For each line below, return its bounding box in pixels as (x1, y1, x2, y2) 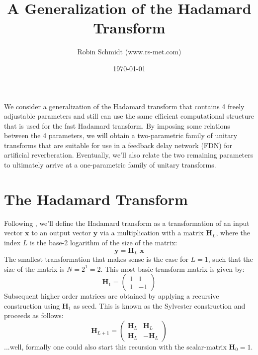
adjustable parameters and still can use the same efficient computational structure (4, 111, 255, 121)
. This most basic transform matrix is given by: (100, 263, 245, 274)
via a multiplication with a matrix (99, 227, 204, 238)
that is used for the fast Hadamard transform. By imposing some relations (4, 120, 230, 131)
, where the (216, 227, 250, 238)
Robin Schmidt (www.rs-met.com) (77, 46, 181, 57)
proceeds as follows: (4, 310, 64, 321)
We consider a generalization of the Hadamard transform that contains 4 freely (4, 101, 245, 111)
